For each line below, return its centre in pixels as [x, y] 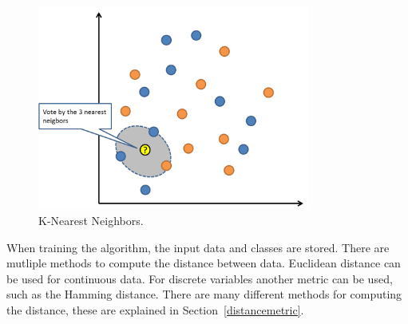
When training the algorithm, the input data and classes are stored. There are [198, 247]
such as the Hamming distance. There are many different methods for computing [204, 294]
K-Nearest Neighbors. [91, 220]
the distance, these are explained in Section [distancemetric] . [155, 309]
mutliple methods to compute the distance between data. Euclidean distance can [204, 263]
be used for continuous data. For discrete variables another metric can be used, [200, 278]
